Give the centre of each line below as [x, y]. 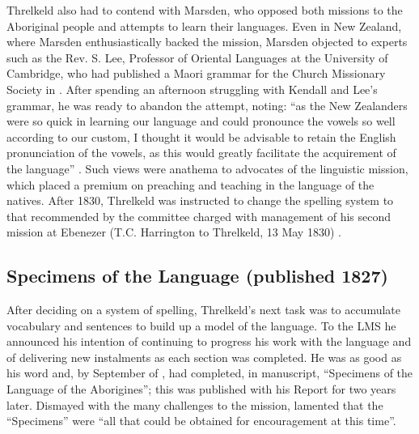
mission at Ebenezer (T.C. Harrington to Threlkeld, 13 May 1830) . [174, 232]
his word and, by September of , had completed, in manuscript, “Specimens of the [210, 373]
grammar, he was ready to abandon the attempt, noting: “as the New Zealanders [207, 105]
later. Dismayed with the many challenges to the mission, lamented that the [195, 404]
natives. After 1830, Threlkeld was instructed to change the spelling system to [200, 200]
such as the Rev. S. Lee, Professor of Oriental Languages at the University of [197, 57]
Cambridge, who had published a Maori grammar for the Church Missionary [196, 73]
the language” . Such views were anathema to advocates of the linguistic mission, [207, 168]
